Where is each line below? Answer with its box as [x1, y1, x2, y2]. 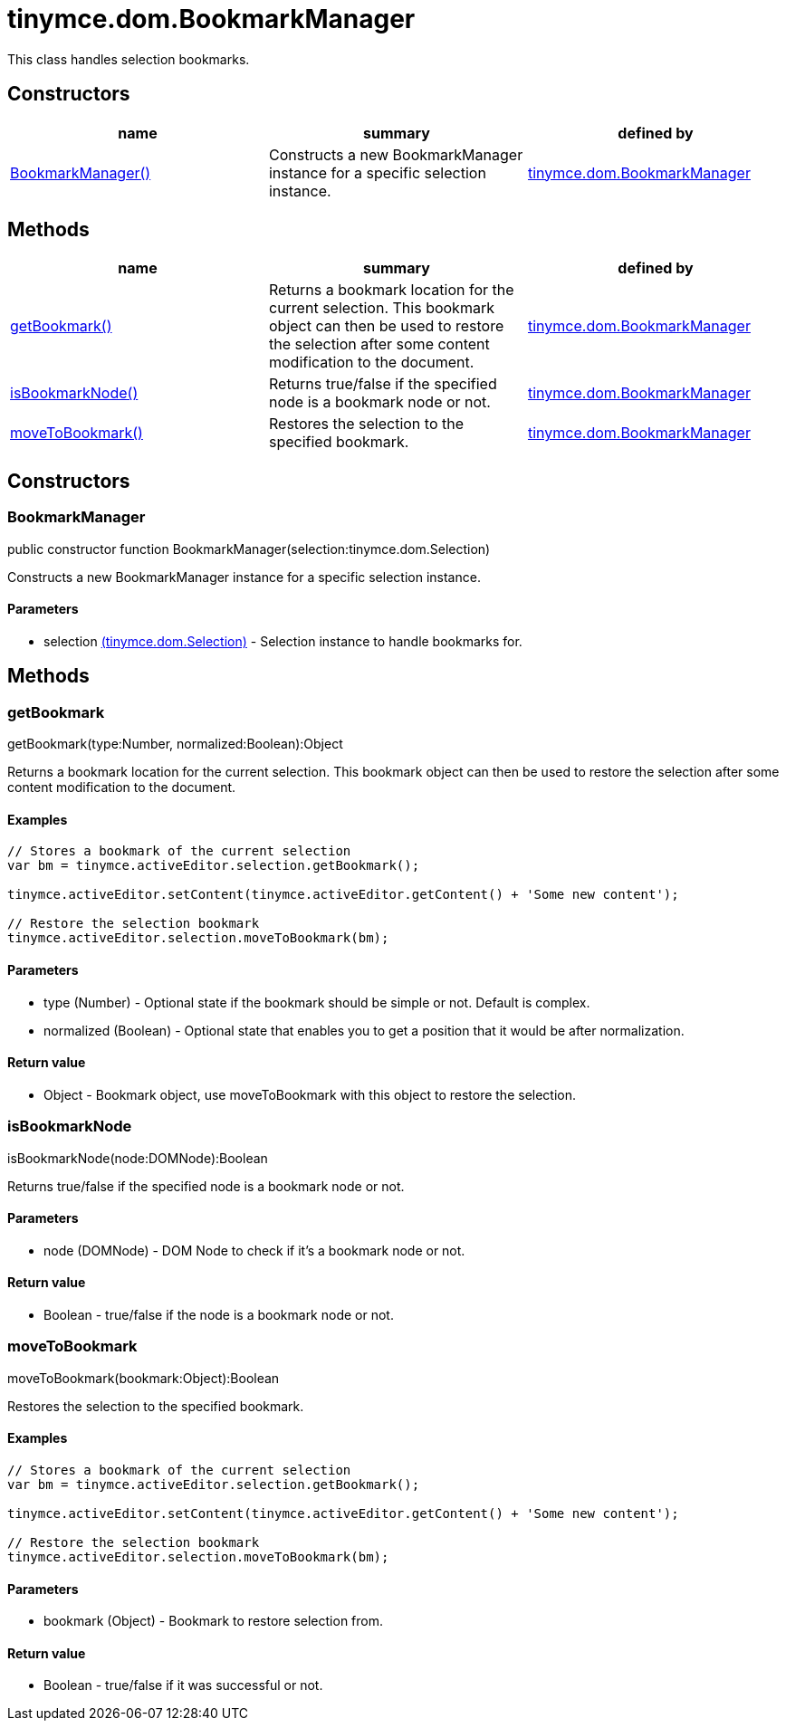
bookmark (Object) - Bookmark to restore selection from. [43, 1613, 384, 1629]
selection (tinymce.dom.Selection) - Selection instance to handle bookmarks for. [43, 633, 522, 649]
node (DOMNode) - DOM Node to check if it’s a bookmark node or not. [43, 1242, 465, 1258]
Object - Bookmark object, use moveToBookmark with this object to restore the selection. [43, 1086, 577, 1103]
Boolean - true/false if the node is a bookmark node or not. [43, 1306, 394, 1322]
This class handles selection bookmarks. [7, 51, 250, 67]
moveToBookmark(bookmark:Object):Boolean [7, 1370, 280, 1386]
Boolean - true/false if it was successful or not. [43, 1677, 323, 1694]
